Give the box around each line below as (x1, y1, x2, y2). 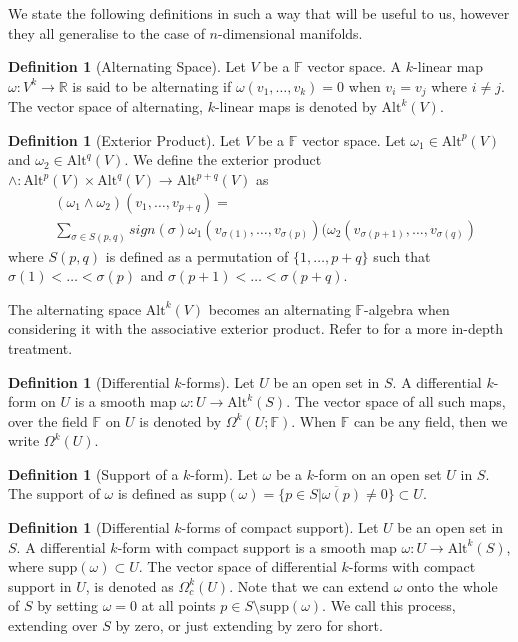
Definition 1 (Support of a (8, 463, 179, 484)
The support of (8, 483, 100, 504)
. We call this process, (322, 595, 456, 616)
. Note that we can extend (229, 575, 390, 596)
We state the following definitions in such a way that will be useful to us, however (8, 3, 510, 23)
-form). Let (190, 463, 258, 484)
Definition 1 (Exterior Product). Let (8, 129, 241, 150)
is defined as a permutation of (105, 245, 289, 266)
